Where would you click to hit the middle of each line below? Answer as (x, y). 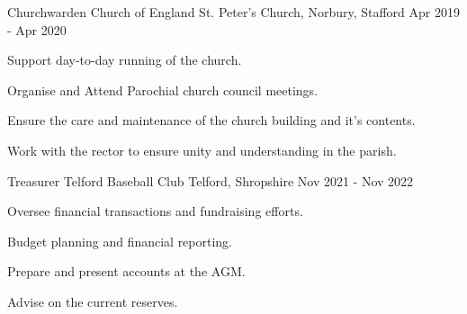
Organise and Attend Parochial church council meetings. (163, 90)
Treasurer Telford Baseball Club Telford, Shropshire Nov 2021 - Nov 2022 (211, 180)
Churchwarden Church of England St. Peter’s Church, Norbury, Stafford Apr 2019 (233, 12)
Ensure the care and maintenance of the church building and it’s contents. (211, 120)
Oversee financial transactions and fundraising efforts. (155, 211)
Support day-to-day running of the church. (125, 60)
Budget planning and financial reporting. (120, 241)
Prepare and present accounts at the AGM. (126, 271)
